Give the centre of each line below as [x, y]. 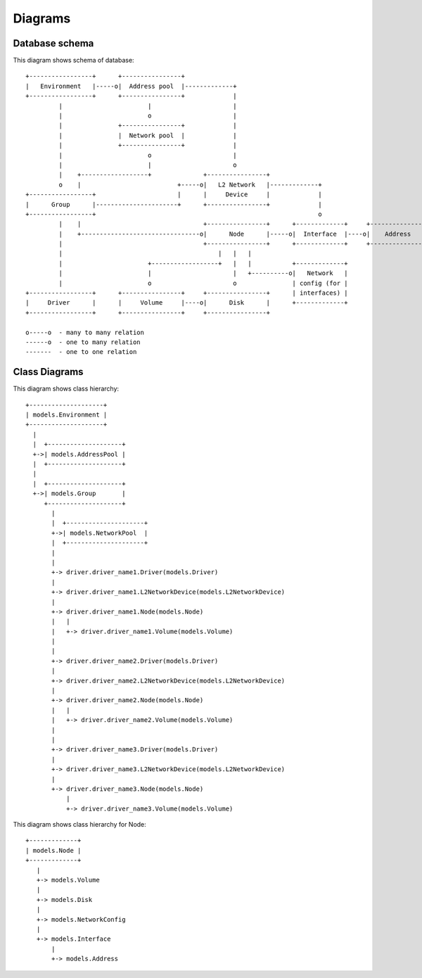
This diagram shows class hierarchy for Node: [80, 825]
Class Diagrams [48, 372]
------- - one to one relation [81, 352]
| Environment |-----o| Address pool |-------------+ [131, 86]
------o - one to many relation [83, 342]
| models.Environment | [66, 415]
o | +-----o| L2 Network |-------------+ [191, 184]
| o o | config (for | [203, 283]
